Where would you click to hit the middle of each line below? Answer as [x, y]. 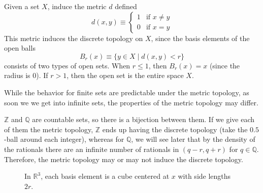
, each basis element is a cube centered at [105, 176]
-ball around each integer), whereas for [64, 139]
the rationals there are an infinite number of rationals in [92, 149]
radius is [17, 75]
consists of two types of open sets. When [67, 65]
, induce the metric [77, 6]
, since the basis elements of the [200, 38]
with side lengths [204, 176]
